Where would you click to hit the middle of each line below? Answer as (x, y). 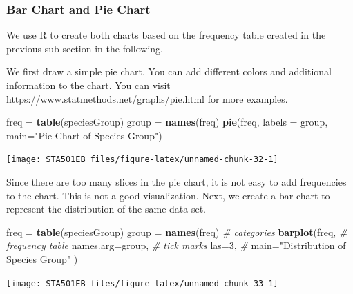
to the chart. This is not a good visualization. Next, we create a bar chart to (168, 195)
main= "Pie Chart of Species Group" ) (84, 135)
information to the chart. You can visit (88, 85)
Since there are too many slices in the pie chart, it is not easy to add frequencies (176, 182)
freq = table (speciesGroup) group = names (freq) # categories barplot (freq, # (177, 232)
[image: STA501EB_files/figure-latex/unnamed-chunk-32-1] (142, 160)
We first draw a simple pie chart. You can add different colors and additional (169, 71)
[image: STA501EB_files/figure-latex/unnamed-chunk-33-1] (142, 283)
